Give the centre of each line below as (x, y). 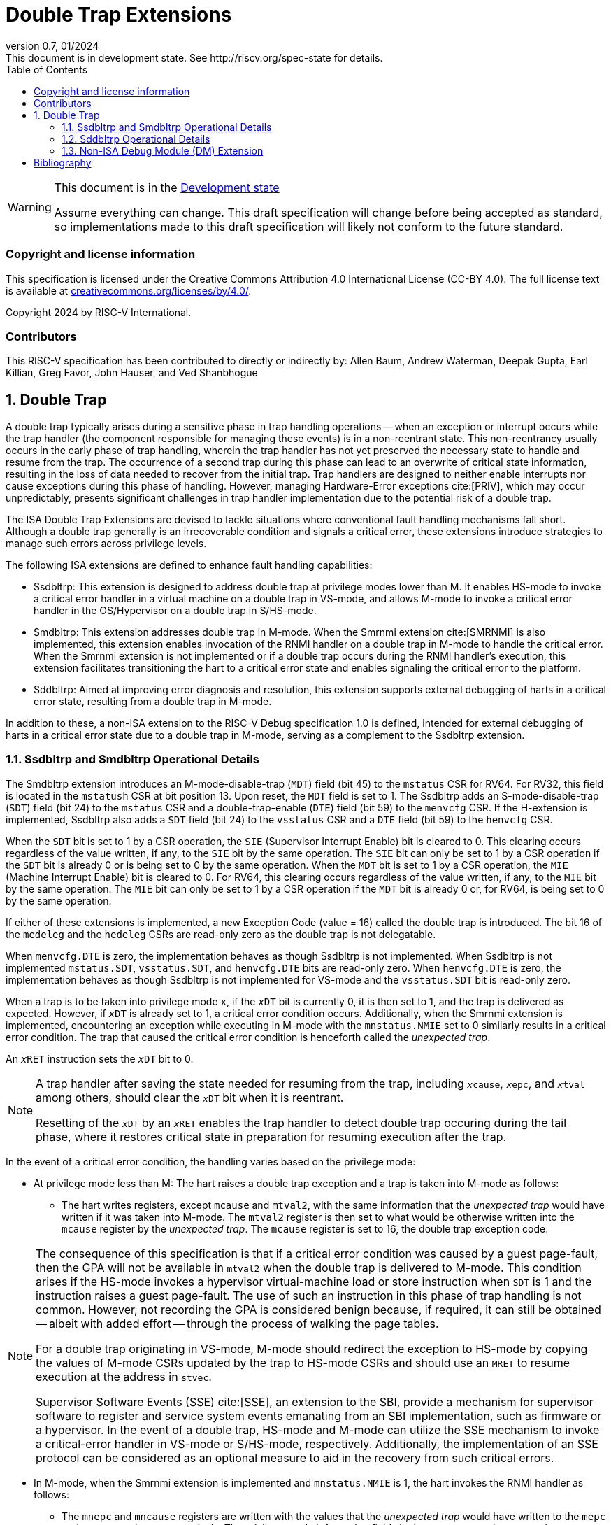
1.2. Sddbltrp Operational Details (136, 139)
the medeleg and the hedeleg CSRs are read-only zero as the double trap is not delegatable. (221, 934)
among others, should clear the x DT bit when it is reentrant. (190, 1097)
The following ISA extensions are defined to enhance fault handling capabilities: (189, 565)
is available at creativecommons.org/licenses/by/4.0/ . (129, 290)
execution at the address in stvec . (124, 1376)
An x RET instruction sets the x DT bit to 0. (100, 1058)
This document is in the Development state (167, 187)
